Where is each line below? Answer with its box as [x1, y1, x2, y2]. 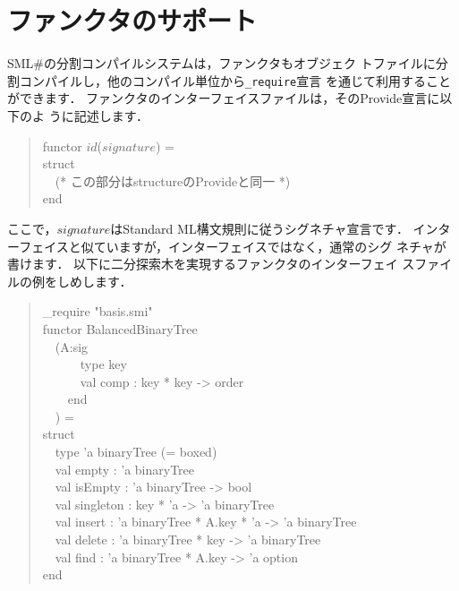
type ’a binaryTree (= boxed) [55, 442, 217, 461]
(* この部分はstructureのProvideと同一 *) [55, 171, 291, 190]
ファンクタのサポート [7, 2, 257, 39]
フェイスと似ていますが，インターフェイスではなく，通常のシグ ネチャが [19, 236, 446, 255]
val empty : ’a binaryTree [55, 459, 195, 478]
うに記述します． [48, 106, 149, 124]
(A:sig [55, 337, 89, 355]
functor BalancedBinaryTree [42, 319, 198, 338]
